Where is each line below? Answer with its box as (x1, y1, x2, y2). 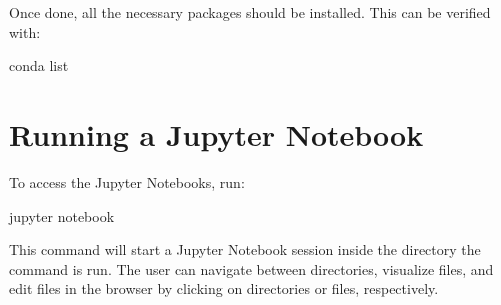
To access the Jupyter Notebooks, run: (9, 171, 245, 192)
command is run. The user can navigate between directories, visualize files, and (9, 258, 494, 279)
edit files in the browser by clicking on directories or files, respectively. (9, 278, 439, 299)
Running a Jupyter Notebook (9, 113, 424, 154)
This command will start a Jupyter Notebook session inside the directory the (9, 239, 481, 260)
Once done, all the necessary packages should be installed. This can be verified (9, 2, 491, 22)
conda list (9, 55, 69, 76)
